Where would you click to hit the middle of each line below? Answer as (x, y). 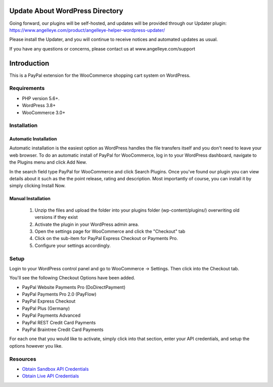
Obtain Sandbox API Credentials (55, 369)
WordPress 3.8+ (39, 106)
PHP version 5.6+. (41, 98)
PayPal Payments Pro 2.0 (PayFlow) (59, 294)
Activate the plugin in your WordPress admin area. (87, 224)
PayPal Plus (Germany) (46, 308)
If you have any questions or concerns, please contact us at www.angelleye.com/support (102, 49)
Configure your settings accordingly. (73, 246)
